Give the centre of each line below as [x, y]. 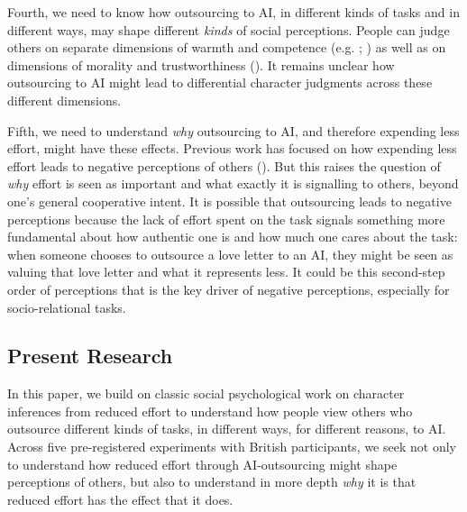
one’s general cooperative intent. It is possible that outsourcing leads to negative [229, 201]
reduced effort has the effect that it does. [120, 499]
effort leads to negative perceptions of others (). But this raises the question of [224, 165]
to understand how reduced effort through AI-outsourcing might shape [202, 464]
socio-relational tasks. [67, 307]
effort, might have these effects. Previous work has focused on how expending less [232, 148]
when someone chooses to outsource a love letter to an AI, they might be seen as [230, 254]
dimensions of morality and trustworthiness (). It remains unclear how [201, 64]
